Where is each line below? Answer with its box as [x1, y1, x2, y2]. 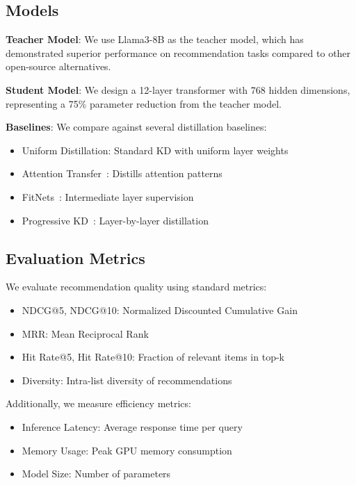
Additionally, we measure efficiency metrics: [6, 396, 191, 411]
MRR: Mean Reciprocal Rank [22, 326, 149, 340]
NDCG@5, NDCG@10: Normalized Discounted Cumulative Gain [22, 302, 298, 317]
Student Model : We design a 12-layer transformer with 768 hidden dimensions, [6, 82, 350, 97]
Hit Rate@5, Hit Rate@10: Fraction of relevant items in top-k [22, 350, 284, 364]
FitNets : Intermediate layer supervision [22, 189, 194, 204]
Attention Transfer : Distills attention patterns [22, 166, 222, 181]
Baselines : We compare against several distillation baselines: [6, 120, 267, 134]
